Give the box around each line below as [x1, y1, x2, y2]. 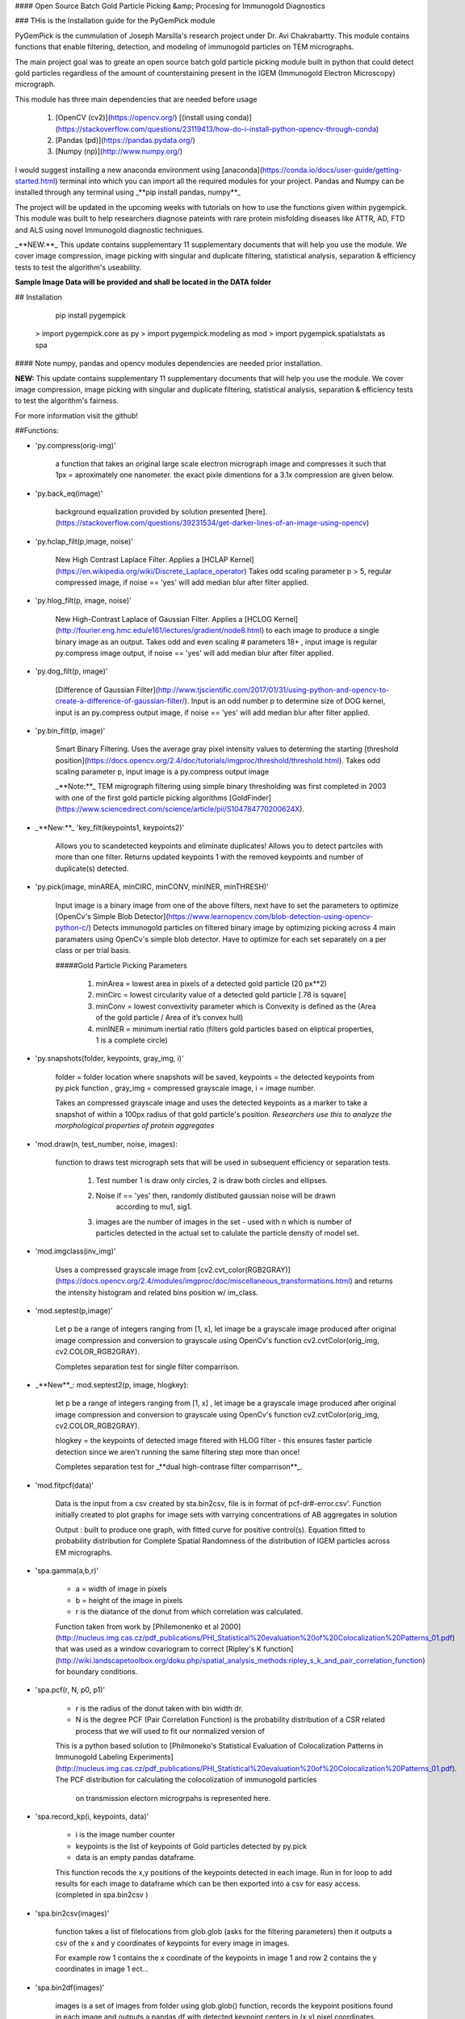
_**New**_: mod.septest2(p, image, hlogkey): [35, 1379, 189, 1389]
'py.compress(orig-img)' [35, 440, 116, 450]
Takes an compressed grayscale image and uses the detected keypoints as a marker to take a [55, 1098, 367, 1108]
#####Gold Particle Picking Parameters [55, 960, 187, 970]
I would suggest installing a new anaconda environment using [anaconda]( [15, 165, 262, 174]
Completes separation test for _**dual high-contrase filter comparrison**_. [55, 1462, 303, 1471]
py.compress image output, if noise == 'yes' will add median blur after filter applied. [55, 648, 334, 657]
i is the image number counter [75, 1830, 175, 1840]
